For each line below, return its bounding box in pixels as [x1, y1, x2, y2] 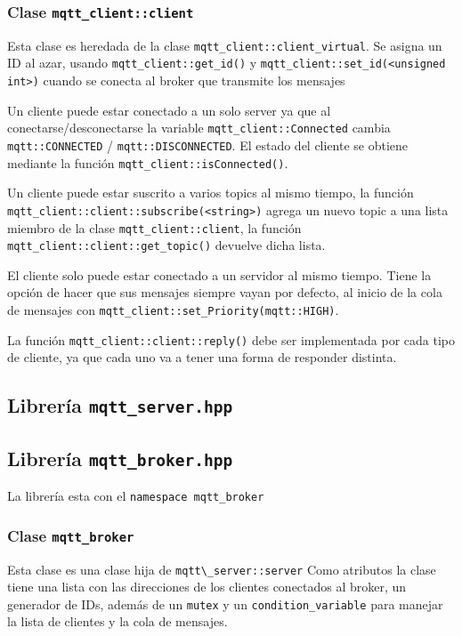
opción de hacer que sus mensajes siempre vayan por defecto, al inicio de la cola [7, 283, 442, 302]
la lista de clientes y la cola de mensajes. [7, 612, 228, 631]
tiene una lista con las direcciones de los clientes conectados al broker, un [7, 577, 407, 596]
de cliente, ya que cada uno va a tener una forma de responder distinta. [7, 348, 397, 366]
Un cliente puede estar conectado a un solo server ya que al [7, 101, 331, 119]
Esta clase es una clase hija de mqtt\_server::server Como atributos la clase [7, 560, 436, 578]
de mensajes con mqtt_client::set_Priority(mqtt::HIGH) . [7, 301, 339, 319]
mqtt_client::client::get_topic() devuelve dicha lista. [7, 236, 326, 254]
